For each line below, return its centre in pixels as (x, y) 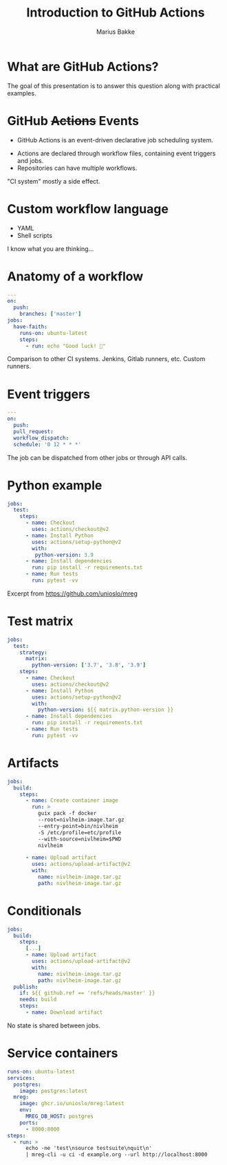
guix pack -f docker (67, 814)
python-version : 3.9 (64, 555)
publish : (26, 987)
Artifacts (33, 763)
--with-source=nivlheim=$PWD (79, 839)
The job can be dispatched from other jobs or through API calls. (97, 457)
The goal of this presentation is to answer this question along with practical (113, 86)
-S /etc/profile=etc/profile (79, 832)
